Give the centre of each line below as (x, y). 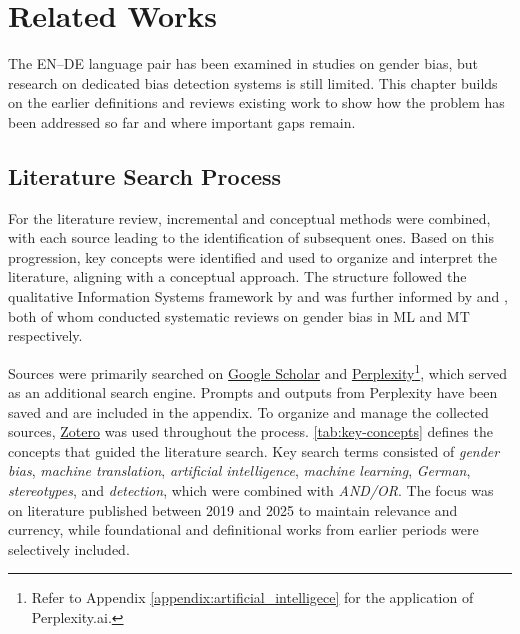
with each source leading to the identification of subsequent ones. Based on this (251, 237)
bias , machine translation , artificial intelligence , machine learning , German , (239, 470)
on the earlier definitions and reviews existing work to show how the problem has (256, 102)
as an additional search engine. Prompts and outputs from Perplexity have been (253, 392)
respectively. (45, 335)
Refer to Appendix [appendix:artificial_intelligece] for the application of (252, 597)
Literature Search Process (145, 175)
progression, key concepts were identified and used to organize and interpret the (252, 256)
